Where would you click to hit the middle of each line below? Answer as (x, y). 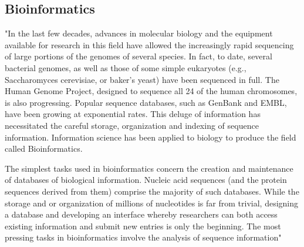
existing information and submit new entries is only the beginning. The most (143, 226)
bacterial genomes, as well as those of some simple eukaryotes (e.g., (126, 67)
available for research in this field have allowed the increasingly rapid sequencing (149, 44)
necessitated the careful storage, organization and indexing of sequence (132, 125)
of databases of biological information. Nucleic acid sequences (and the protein (146, 180)
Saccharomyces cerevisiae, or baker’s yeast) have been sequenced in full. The (142, 79)
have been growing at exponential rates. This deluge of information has (133, 114)
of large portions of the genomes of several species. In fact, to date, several (139, 56)
